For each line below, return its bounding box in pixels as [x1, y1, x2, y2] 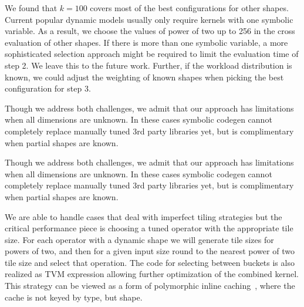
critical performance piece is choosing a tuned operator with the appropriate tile [5, 222, 293, 234]
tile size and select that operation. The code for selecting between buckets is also [5, 256, 295, 268]
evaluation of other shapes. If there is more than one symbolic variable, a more [5, 36, 288, 48]
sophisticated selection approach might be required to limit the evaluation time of [5, 48, 299, 60]
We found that [5, 2, 58, 14]
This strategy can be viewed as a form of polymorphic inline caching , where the [5, 279, 295, 292]
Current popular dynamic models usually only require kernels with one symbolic [5, 13, 293, 25]
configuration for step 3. [5, 82, 91, 95]
